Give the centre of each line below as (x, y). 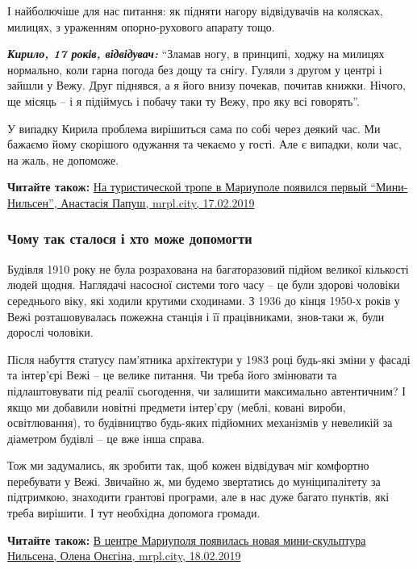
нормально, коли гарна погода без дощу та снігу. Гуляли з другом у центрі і (195, 69)
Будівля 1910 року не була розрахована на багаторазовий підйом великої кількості (208, 268)
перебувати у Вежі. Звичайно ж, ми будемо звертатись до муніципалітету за (194, 481)
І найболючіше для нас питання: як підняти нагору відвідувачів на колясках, (195, 10)
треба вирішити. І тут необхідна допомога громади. (134, 513)
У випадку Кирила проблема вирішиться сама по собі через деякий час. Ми (194, 128)
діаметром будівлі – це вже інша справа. (106, 438)
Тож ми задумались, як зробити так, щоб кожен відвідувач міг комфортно (188, 465)
